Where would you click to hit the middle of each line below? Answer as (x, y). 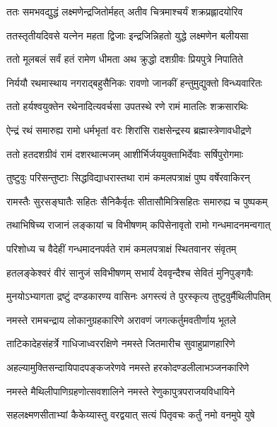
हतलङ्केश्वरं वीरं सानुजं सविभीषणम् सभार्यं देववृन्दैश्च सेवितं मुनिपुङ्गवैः (130, 272)
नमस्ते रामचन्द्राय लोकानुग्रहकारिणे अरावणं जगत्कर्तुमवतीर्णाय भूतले (121, 319)
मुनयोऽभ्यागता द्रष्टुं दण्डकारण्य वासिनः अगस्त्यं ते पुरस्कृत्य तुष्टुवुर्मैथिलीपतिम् (138, 296)
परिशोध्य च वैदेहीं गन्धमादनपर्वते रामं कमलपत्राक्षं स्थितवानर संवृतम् (122, 248)
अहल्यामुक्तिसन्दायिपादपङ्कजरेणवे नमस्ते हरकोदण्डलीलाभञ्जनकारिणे (128, 367)
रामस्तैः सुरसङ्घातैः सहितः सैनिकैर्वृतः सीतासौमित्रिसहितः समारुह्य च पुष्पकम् (137, 201)
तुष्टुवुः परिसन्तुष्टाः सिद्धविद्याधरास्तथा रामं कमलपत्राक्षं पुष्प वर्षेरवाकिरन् (128, 178)
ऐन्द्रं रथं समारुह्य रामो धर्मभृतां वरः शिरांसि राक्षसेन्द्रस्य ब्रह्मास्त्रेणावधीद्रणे (129, 130)
